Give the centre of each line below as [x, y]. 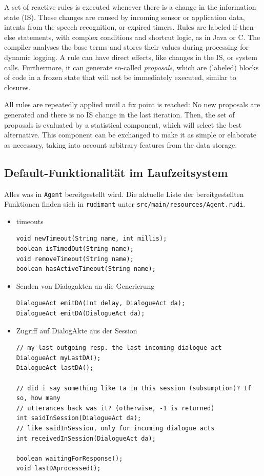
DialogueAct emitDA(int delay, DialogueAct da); [101, 303]
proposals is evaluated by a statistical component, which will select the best [123, 124]
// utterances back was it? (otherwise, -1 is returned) [115, 408]
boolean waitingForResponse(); [69, 458]
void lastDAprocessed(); [58, 469]
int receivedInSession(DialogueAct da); [86, 438]
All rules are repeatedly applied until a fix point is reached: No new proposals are [132, 104]
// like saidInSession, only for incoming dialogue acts [115, 428]
